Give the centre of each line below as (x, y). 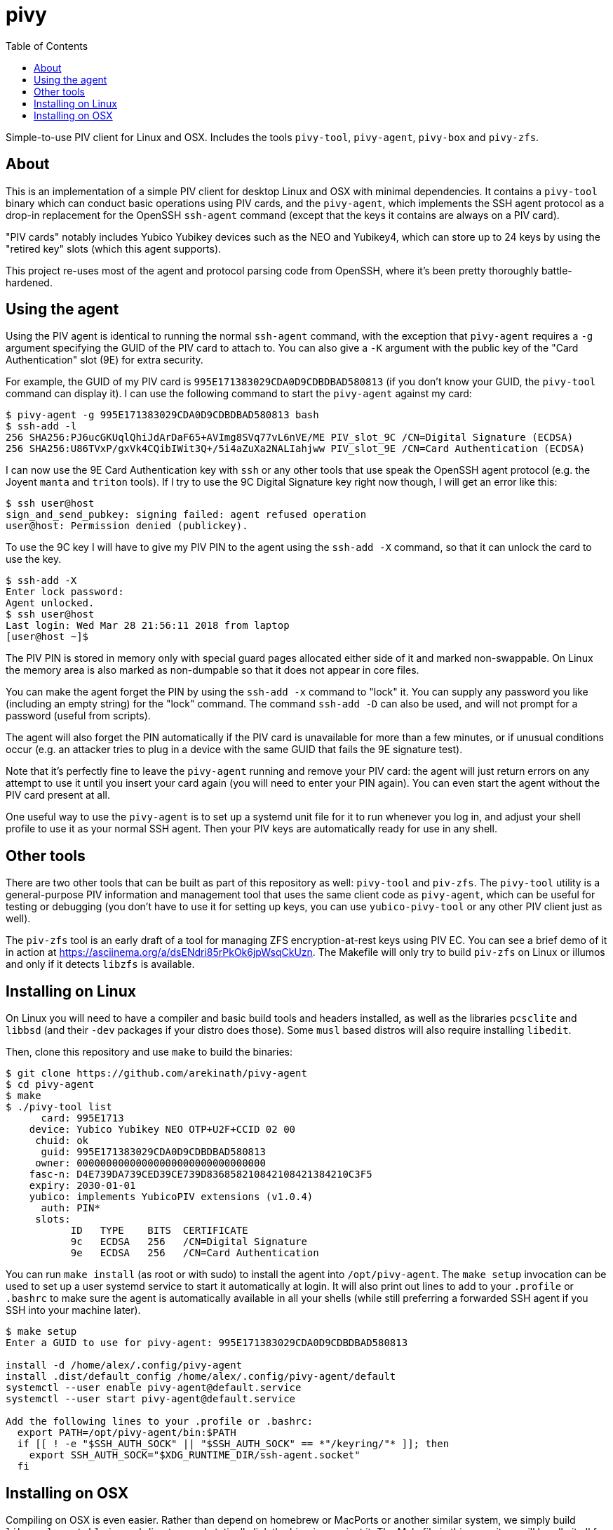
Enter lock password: (65, 592)
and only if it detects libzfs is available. (100, 964)
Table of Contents (47, 46)
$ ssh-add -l (41, 426)
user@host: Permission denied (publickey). (127, 526)
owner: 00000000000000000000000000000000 (150, 1163)
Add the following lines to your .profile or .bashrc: (160, 1422)
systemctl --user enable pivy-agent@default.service (154, 1388)
